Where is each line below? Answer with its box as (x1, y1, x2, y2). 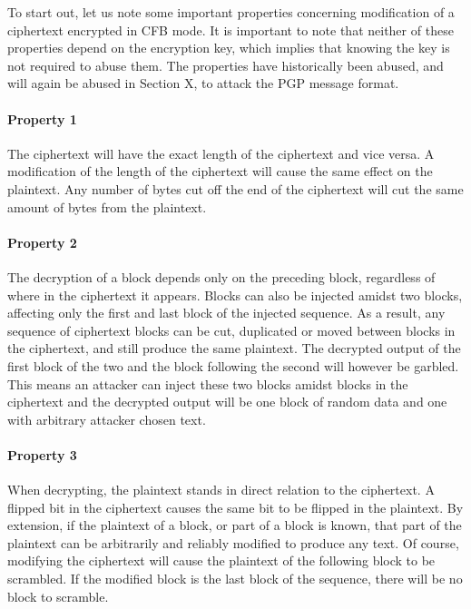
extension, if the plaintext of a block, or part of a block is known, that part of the (7, 516, 462, 535)
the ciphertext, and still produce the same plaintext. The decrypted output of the (7, 339, 461, 358)
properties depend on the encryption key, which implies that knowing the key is (7, 38, 450, 57)
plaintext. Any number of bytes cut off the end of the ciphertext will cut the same (7, 179, 464, 198)
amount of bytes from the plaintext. (7, 197, 207, 216)
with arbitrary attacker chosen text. (7, 409, 206, 428)
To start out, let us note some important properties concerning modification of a (7, 3, 455, 21)
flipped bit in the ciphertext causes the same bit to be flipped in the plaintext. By (7, 497, 464, 516)
